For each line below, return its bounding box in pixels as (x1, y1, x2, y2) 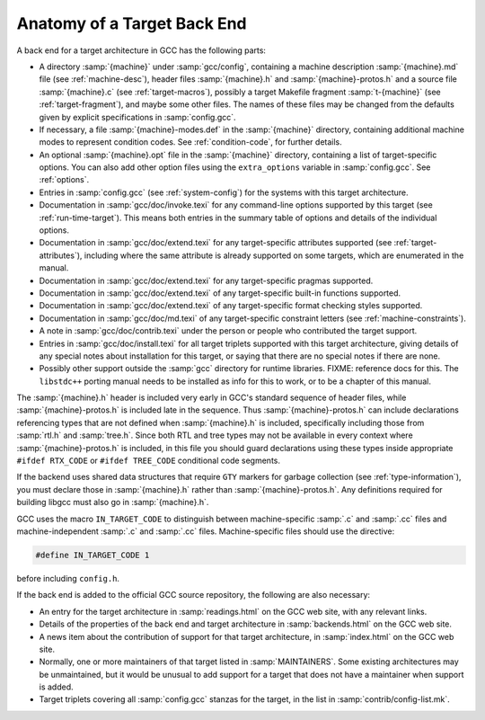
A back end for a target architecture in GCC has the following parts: (16, 45, 267, 56)
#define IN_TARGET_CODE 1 (35, 549, 150, 560)
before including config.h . (16, 573, 120, 583)
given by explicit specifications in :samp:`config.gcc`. (39, 111, 237, 122)
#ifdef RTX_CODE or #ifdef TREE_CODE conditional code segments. (16, 455, 280, 467)
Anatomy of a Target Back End (16, 13, 247, 33)
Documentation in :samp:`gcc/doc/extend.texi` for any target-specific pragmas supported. (39, 275, 374, 286)
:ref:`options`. (39, 174, 90, 185)
